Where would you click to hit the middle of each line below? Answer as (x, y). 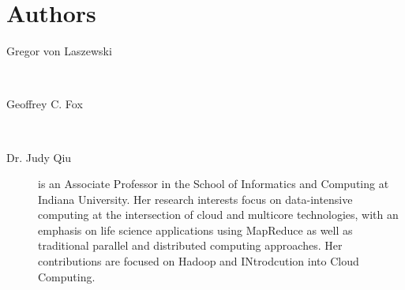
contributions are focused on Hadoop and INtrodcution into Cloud (199, 261)
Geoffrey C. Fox (45, 104)
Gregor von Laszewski (59, 51)
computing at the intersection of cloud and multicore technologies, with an (218, 215)
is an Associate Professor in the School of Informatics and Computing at (214, 184)
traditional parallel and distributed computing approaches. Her (190, 245)
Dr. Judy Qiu (39, 157)
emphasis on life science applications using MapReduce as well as (195, 230)
